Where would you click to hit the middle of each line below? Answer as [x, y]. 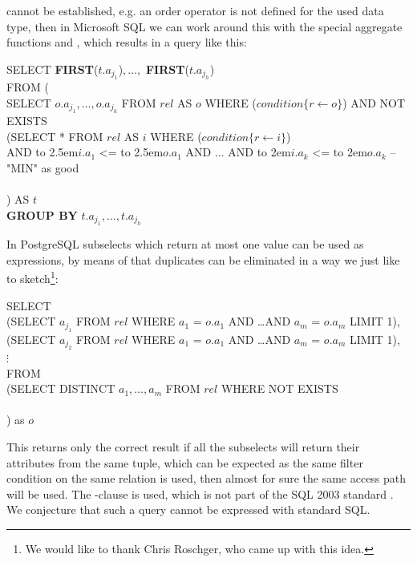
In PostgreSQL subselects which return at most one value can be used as [185, 244]
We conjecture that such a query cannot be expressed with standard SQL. [188, 509]
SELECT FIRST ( [53, 69]
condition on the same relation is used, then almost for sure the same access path [206, 478]
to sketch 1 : [32, 277]
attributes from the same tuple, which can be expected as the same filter [185, 462]
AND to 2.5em [43, 152]
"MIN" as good [43, 167]
